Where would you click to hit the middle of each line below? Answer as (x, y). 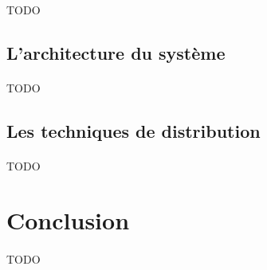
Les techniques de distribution (133, 130)
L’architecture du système (116, 52)
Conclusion (68, 220)
